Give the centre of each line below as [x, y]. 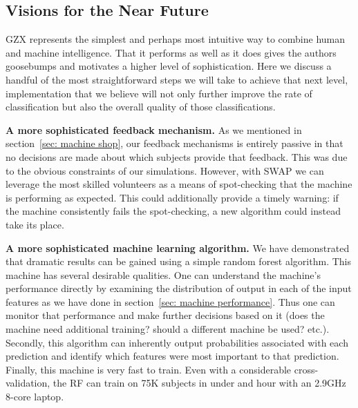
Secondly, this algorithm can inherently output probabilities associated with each [177, 342]
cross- [306, 369]
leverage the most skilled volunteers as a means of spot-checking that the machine [179, 184]
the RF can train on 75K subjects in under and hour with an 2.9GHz [199, 383]
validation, [28, 383]
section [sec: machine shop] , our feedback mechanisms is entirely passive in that [175, 143]
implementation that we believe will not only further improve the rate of [159, 93]
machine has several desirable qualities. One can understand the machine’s [163, 274]
